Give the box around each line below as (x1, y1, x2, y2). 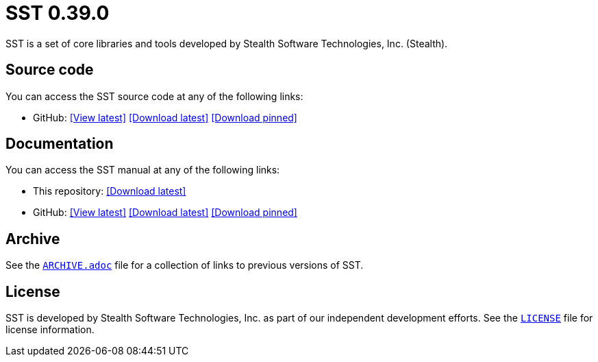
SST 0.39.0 (5, 1, 110, 25)
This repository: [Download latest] (33, 185, 186, 197)
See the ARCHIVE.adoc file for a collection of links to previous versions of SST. (5, 259, 364, 271)
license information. (5, 324, 95, 336)
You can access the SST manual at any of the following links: (5, 164, 280, 176)
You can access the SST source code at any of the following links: (5, 90, 303, 102)
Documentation (5, 135, 114, 153)
